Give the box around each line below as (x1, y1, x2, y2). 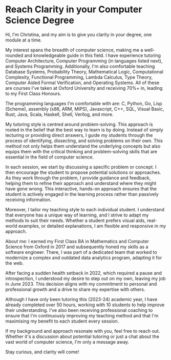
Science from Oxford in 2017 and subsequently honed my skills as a (5, 244, 148, 250)
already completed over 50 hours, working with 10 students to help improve (5, 302, 165, 308)
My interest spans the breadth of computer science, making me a (5, 47, 143, 53)
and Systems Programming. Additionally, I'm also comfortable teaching (5, 63, 155, 69)
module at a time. (5, 37, 42, 43)
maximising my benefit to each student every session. (5, 318, 119, 324)
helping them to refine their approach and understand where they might (5, 180, 157, 186)
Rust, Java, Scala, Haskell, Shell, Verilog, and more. (5, 111, 114, 117)
